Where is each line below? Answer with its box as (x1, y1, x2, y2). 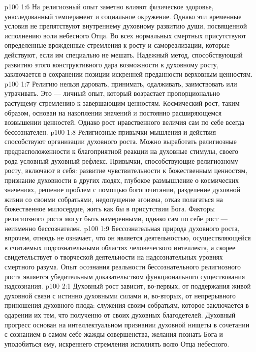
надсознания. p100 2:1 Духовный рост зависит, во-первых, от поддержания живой (4, 281, 251, 291)
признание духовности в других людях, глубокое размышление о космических (4, 175, 239, 185)
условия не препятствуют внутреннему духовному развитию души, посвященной (4, 21, 247, 31)
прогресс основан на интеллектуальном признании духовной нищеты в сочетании (4, 319, 250, 329)
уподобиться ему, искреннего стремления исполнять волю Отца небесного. (4, 338, 229, 349)
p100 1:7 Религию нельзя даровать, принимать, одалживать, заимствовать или (4, 78, 237, 88)
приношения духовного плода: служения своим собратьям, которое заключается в (4, 300, 249, 310)
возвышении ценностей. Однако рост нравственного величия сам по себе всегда (4, 117, 245, 127)
